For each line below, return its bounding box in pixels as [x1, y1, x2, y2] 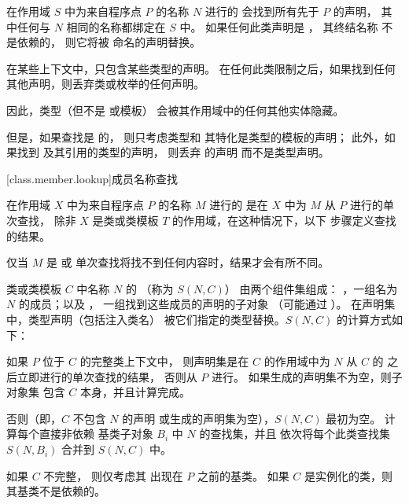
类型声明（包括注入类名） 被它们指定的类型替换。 [28, 311, 286, 327]
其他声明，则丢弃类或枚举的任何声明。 [6, 75, 204, 92]
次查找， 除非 [6, 212, 76, 228]
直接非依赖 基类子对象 [39, 425, 153, 442]
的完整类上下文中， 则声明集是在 [79, 353, 249, 370]
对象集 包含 [6, 384, 65, 400]
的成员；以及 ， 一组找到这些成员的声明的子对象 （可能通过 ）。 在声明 [18, 296, 385, 312]
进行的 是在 [209, 197, 268, 213]
